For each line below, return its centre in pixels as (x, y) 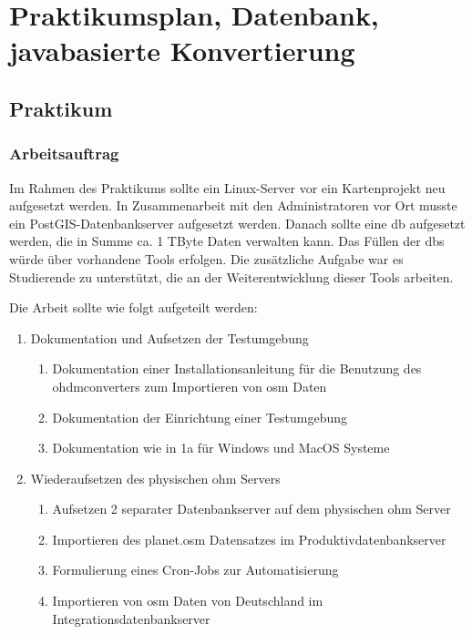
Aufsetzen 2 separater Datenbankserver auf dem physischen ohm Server (251, 509)
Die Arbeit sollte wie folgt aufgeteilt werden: (133, 307)
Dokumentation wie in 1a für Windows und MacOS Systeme (221, 448)
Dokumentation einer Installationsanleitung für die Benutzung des (237, 368)
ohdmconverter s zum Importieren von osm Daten (190, 386)
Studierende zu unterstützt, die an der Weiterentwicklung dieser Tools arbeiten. (231, 276)
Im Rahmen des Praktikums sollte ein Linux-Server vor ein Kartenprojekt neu (227, 187)
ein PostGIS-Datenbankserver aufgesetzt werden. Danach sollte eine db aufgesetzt (237, 223)
